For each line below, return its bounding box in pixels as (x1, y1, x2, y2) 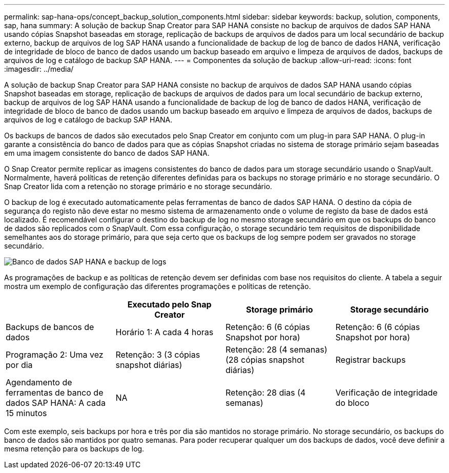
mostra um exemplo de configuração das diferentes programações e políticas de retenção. (4, 282, 311, 291)
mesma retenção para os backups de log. (4, 444, 145, 453)
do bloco (335, 398, 370, 408)
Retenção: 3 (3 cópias (115, 349, 200, 360)
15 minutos (6, 408, 47, 418)
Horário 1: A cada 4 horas (115, 327, 214, 337)
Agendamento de (6, 377, 72, 387)
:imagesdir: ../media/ (4, 65, 74, 73)
